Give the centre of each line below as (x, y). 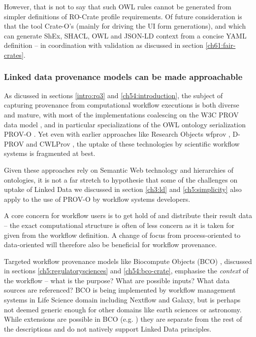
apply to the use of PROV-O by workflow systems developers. (97, 199)
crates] (14, 55)
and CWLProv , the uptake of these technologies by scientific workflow (133, 143)
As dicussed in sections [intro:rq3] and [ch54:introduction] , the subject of (113, 95)
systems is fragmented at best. (50, 153)
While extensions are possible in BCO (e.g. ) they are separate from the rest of (123, 319)
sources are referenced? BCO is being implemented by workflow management (120, 290)
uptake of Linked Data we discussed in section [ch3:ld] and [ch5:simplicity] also (123, 189)
